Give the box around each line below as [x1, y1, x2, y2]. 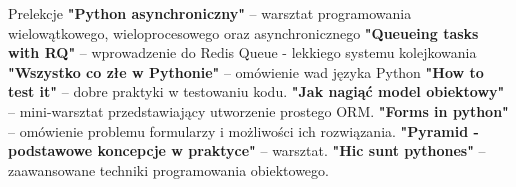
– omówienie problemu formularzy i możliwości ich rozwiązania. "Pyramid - [8, 120, 479, 141]
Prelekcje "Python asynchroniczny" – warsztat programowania [8, 3, 412, 23]
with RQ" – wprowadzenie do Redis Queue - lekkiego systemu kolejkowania [8, 42, 477, 63]
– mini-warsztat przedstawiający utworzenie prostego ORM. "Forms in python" [8, 100, 509, 121]
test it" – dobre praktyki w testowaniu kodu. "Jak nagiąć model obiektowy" [8, 81, 505, 102]
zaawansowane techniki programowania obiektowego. [8, 159, 329, 180]
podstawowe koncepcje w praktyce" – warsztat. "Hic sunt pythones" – [8, 140, 486, 161]
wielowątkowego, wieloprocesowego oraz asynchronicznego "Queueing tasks [8, 22, 479, 43]
